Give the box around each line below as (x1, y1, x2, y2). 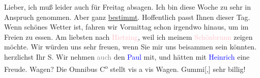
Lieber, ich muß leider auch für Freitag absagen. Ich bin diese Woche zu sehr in (4, 2, 251, 12)
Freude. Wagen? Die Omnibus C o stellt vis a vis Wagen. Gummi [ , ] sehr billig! (4, 62, 246, 74)
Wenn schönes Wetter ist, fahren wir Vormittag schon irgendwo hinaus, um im (4, 21, 249, 32)
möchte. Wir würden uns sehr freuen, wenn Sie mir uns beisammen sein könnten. (4, 41, 257, 52)
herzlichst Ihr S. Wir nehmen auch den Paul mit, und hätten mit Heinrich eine (4, 51, 250, 62)
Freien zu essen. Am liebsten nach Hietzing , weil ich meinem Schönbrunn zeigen (4, 31, 253, 42)
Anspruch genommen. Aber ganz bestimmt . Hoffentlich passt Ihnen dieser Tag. (4, 11, 250, 22)
